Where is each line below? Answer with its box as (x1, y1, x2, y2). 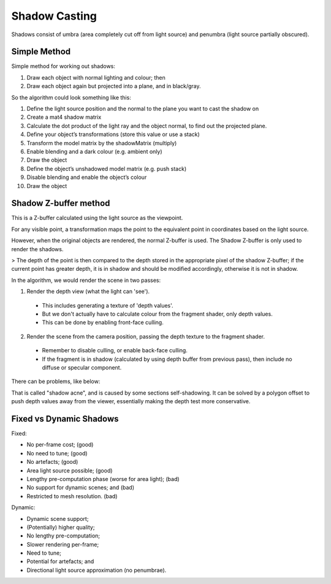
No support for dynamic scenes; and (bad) (26, 484, 135, 491)
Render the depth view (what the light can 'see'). (26, 288, 150, 295)
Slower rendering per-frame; (26, 540, 99, 548)
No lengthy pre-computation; (26, 532, 101, 539)
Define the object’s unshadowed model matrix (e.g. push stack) (26, 165, 187, 172)
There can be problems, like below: (11, 377, 101, 385)
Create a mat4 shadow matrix (26, 113, 102, 121)
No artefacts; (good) (26, 458, 78, 466)
